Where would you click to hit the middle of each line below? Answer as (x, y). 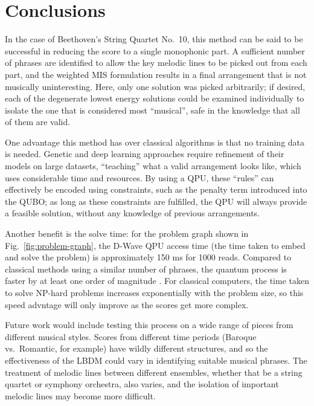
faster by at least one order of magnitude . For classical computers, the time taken (157, 281)
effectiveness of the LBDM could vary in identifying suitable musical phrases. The (156, 360)
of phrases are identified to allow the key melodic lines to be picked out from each (156, 63)
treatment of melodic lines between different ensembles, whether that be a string (154, 372)
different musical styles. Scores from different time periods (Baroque (131, 336)
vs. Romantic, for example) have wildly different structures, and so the (136, 348)
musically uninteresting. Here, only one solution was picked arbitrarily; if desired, (155, 86)
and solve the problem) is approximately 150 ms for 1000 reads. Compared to (148, 257)
